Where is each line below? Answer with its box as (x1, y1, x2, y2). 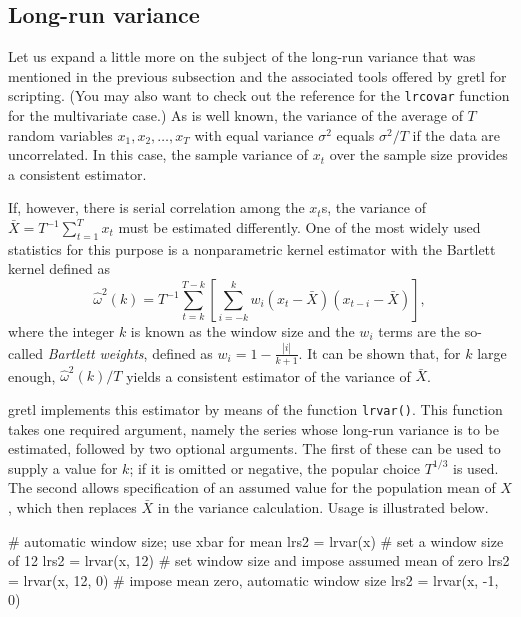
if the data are (412, 124, 501, 145)
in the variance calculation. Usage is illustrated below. (157, 497, 489, 518)
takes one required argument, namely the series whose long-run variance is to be (8, 418, 499, 439)
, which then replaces (8, 497, 137, 518)
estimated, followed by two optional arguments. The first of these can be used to (8, 438, 501, 459)
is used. (453, 457, 499, 478)
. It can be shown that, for (298, 342, 461, 363)
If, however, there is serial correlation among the (8, 197, 305, 218)
